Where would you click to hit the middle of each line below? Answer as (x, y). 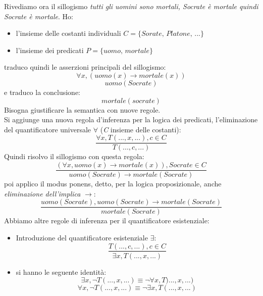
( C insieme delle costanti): (141, 129)
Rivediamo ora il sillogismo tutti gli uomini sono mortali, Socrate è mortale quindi (131, 6)
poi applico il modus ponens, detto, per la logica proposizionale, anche (113, 184)
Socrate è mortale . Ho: (39, 16)
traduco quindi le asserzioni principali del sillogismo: (85, 67)
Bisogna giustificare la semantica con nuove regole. (82, 109)
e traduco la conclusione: (42, 92)
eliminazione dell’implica (42, 193)
